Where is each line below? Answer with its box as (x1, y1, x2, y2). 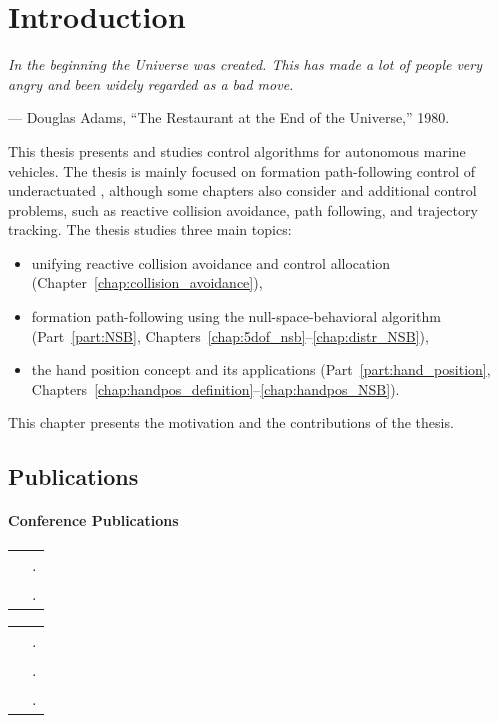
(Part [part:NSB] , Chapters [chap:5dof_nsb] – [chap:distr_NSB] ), (31, 325, 429, 346)
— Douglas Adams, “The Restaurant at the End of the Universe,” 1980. (8, 107, 450, 128)
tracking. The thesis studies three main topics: (8, 219, 292, 240)
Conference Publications (8, 510, 179, 531)
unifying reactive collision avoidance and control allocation (31, 252, 391, 273)
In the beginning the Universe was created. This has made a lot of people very (8, 54, 483, 75)
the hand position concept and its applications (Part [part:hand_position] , (31, 359, 491, 380)
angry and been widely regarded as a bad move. (8, 73, 294, 94)
